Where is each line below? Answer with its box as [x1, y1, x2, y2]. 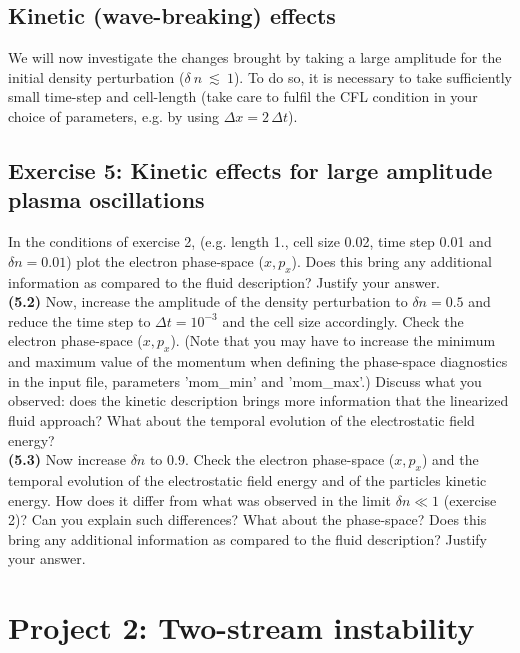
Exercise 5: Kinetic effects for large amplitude [8, 154, 493, 185]
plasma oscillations [8, 184, 205, 215]
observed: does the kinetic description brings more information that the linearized [8, 390, 509, 411]
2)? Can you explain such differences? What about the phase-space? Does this [8, 509, 487, 530]
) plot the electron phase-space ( [66, 250, 264, 271]
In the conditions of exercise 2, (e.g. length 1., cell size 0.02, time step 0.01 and [8, 231, 492, 252]
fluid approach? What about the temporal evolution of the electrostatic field [8, 409, 475, 430]
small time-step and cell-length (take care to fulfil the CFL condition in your [8, 86, 478, 107]
